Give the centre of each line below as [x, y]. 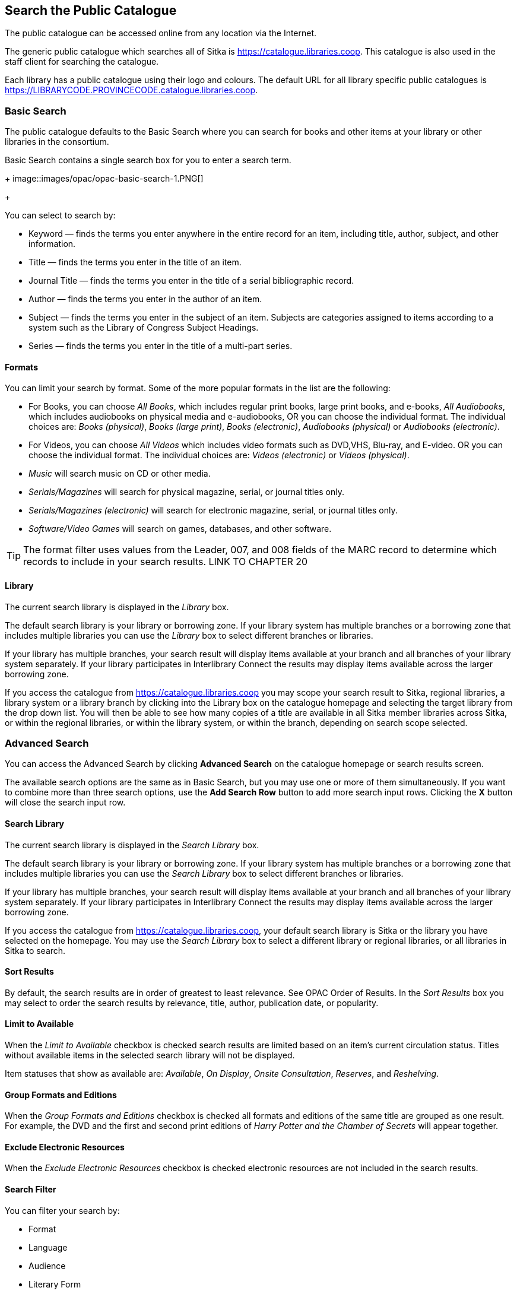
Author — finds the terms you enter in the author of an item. [145, 299]
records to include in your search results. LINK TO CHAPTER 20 [166, 562]
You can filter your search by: [62, 1210]
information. [52, 244]
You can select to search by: [60, 215]
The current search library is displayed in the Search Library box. [132, 845]
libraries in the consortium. [57, 142]
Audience [47, 1266]
